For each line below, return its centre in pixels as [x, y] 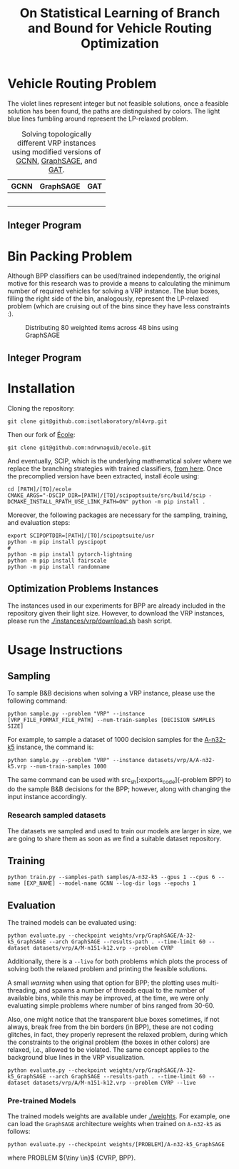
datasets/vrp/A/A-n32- [181, 761]
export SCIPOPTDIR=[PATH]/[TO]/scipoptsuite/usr [81, 536]
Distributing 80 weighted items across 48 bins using [102, 328]
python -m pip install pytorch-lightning [70, 554]
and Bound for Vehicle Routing [120, 28]
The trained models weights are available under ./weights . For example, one [119, 1116]
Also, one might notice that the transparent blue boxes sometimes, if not [113, 1020]
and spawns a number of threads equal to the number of [122, 990]
